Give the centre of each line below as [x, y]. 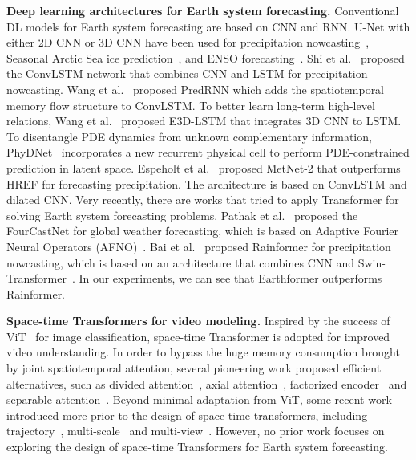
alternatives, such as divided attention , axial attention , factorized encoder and [207, 383]
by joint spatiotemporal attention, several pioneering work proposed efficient [194, 368]
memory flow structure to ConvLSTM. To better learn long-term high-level [191, 105]
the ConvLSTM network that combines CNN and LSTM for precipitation [187, 73]
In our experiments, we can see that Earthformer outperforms [230, 278]
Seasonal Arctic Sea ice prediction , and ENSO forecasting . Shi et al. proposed [206, 57]
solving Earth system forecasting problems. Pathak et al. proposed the [182, 215]
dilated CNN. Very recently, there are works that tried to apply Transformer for [203, 199]
